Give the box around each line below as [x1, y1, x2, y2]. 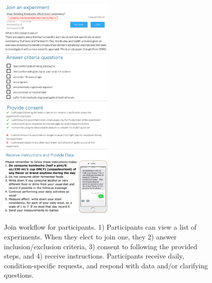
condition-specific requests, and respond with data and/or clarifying [4, 260, 208, 270]
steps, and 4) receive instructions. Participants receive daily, [4, 251, 185, 261]
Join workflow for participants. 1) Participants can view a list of [4, 222, 197, 232]
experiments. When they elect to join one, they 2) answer [4, 231, 177, 241]
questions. [4, 270, 34, 280]
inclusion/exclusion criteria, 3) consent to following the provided [4, 241, 197, 251]
